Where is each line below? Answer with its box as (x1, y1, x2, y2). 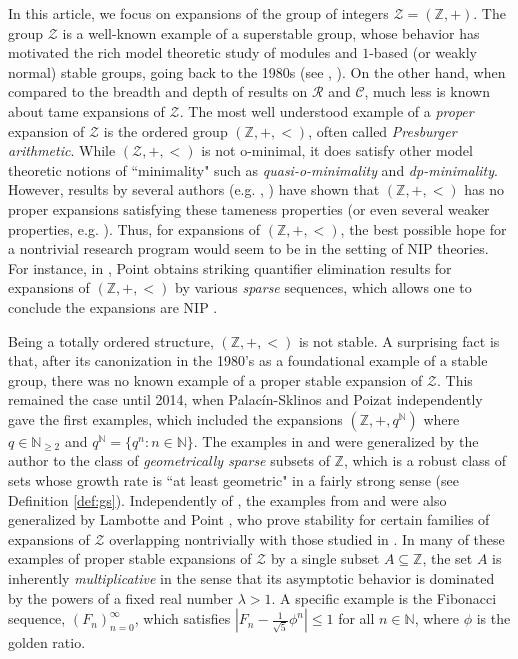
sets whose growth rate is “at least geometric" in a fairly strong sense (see (8, 470, 459, 491)
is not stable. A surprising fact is (298, 330, 500, 351)
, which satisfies (134, 608, 231, 629)
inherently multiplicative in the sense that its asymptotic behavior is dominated (8, 568, 495, 589)
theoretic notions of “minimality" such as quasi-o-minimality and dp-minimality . (8, 159, 498, 180)
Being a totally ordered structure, (8, 330, 214, 351)
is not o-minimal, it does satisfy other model (201, 140, 473, 161)
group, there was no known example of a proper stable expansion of (8, 369, 423, 390)
